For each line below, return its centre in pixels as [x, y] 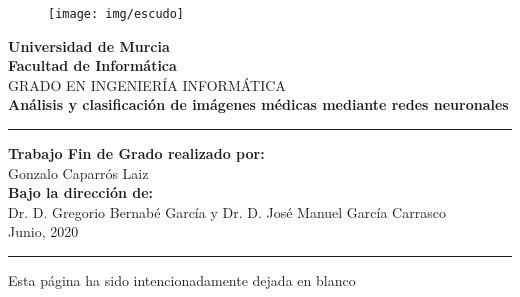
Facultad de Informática [92, 65]
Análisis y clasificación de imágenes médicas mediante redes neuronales [258, 104]
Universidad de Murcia [89, 45]
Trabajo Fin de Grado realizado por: [136, 153]
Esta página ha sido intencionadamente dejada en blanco [182, 280]
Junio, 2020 [43, 231]
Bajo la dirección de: [81, 192]
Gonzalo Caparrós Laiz [78, 172]
